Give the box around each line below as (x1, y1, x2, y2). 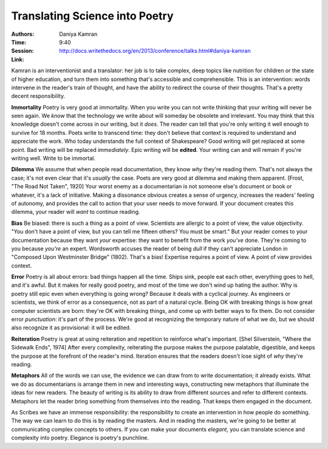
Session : (11, 47, 34, 55)
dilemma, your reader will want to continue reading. (11, 208, 140, 216)
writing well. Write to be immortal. (11, 155, 95, 162)
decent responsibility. (11, 92, 66, 100)
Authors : (11, 30, 35, 38)
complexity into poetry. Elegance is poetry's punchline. (11, 434, 149, 442)
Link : (11, 55, 24, 63)
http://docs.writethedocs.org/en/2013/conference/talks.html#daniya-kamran (59, 47, 251, 55)
